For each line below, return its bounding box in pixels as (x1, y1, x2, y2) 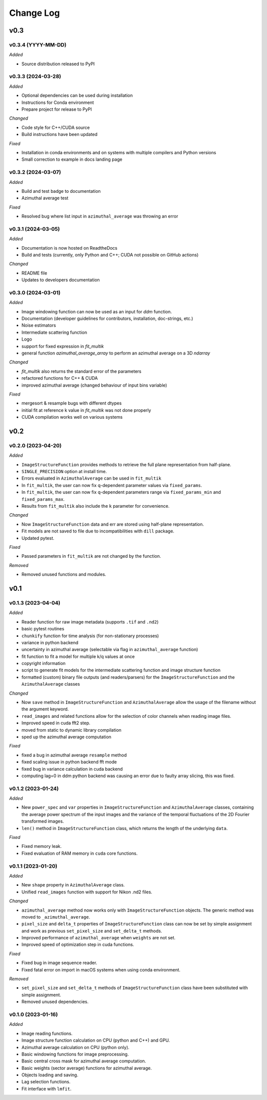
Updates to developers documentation (21, 277, 100, 283)
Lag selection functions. (21, 1079, 71, 1085)
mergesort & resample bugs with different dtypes (21, 400, 122, 406)
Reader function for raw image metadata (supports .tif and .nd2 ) (21, 618, 159, 625)
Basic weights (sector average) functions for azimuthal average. (21, 1065, 152, 1071)
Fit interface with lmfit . (21, 1086, 72, 1092)
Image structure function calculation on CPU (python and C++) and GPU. (21, 1037, 170, 1043)
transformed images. (21, 818, 64, 824)
